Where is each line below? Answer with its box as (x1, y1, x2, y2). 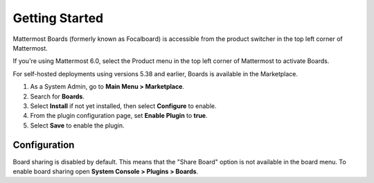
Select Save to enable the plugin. (30, 121, 125, 130)
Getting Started (12, 10, 104, 26)
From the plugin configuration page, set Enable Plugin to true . (30, 112, 208, 120)
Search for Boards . (30, 92, 84, 101)
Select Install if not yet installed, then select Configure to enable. (30, 101, 217, 110)
